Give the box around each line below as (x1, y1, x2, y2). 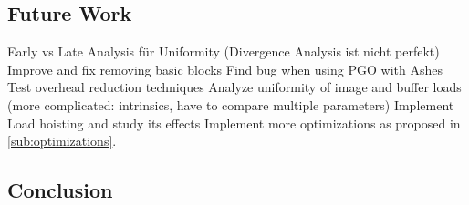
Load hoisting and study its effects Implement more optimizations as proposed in (7, 113, 461, 132)
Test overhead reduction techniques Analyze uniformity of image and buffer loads (7, 77, 462, 97)
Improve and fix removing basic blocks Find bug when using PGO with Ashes (7, 59, 443, 78)
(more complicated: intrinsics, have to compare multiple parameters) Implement (7, 95, 454, 114)
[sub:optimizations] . (7, 131, 117, 150)
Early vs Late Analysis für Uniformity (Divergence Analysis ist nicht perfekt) (7, 42, 440, 61)
